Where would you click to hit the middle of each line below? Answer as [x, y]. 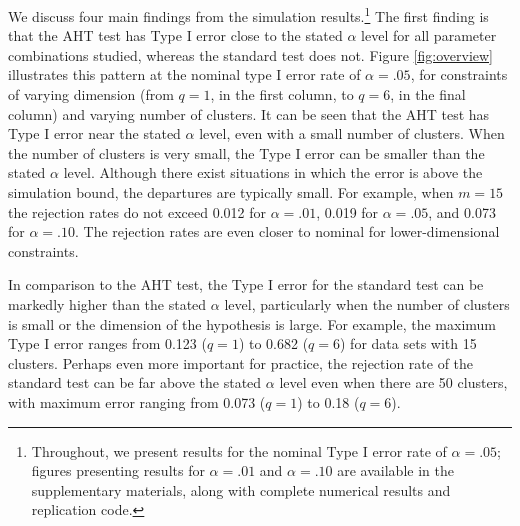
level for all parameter [429, 35]
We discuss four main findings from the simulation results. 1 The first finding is [248, 14]
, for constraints [459, 74]
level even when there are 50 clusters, [393, 382]
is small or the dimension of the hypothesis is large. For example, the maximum [252, 323]
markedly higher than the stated [107, 303]
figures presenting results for [118, 470]
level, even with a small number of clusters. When [352, 133]
